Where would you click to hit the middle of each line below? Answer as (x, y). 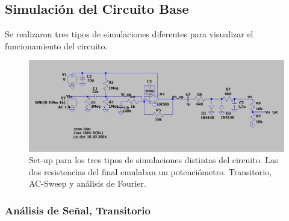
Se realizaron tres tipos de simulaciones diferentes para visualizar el (129, 34)
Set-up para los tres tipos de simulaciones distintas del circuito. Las (154, 160)
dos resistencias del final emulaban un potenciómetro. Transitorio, (151, 171)
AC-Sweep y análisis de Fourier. (88, 183)
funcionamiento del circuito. (56, 45)
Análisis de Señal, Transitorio (78, 210)
